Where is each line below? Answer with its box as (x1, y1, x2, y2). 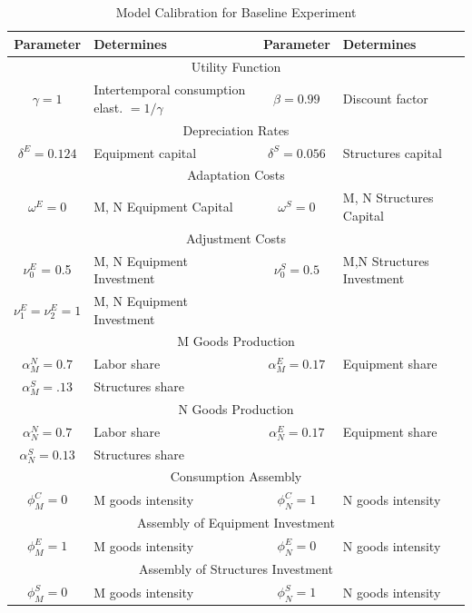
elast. (93, 97, 123, 116)
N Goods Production (178, 399, 294, 418)
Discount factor (342, 89, 428, 108)
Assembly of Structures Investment (139, 559, 333, 578)
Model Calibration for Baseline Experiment (115, 3, 357, 21)
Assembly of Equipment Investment (137, 513, 335, 532)
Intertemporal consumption (93, 80, 246, 99)
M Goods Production (177, 331, 295, 351)
